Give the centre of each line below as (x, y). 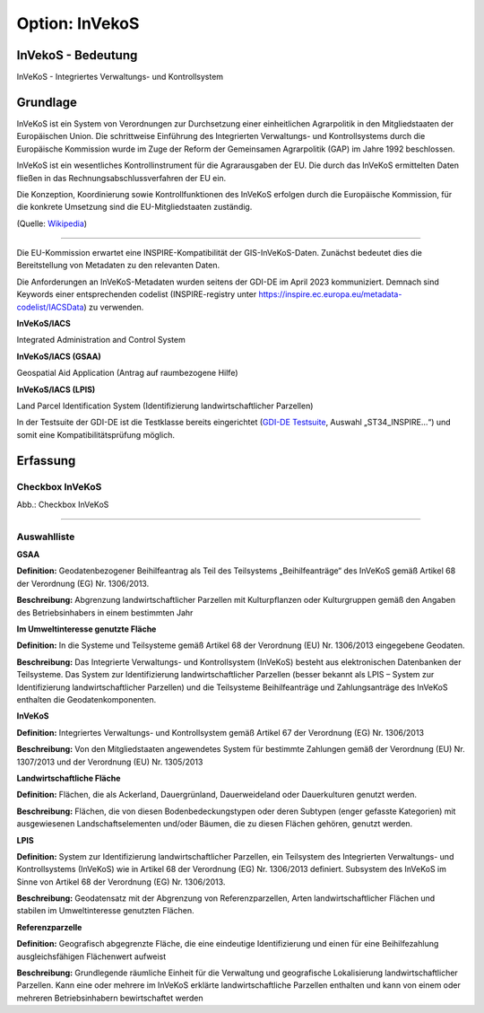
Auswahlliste (46, 537)
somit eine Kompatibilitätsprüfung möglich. (95, 434)
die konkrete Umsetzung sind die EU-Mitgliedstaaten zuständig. (134, 207)
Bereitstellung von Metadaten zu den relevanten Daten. (118, 266)
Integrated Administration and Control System (101, 340)
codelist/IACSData (50, 307)
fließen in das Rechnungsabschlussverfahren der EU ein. (121, 178)
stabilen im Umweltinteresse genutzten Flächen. (105, 911)
